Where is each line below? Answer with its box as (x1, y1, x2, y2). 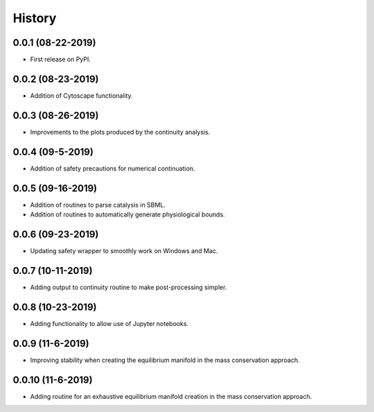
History (12, 10, 57, 26)
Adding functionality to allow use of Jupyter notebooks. (30, 319, 189, 327)
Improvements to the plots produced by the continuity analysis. (30, 128, 211, 136)
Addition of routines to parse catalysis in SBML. (30, 200, 166, 209)
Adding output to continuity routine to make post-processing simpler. (30, 283, 227, 291)
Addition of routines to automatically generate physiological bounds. (30, 210, 225, 218)
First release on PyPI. (30, 55, 91, 64)
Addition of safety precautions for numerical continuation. (30, 164, 195, 173)
